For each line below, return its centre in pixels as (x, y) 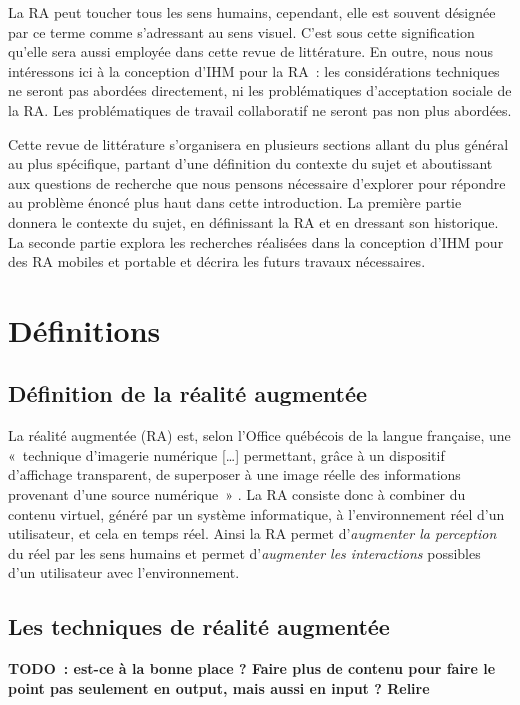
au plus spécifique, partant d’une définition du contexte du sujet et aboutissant (250, 163)
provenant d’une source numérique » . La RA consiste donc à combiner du (237, 494)
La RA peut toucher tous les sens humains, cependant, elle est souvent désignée (252, 12)
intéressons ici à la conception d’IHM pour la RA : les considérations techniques (254, 70)
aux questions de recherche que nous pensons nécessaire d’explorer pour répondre (257, 182)
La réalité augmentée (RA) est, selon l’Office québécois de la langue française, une (259, 435)
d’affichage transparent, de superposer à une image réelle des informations (234, 474)
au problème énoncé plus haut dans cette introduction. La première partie (235, 202)
